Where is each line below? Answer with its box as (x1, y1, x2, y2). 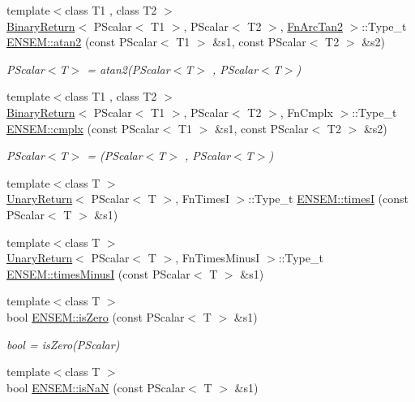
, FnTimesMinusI (175, 249, 260, 266)
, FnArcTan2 (280, 17, 343, 34)
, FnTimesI (175, 190, 229, 207)
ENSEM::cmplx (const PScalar (6, 119, 160, 136)
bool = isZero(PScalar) (6, 335, 120, 352)
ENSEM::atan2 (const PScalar (6, 33, 157, 50)
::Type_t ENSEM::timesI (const (248, 190, 409, 207)
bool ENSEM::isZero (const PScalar (6, 308, 185, 325)
